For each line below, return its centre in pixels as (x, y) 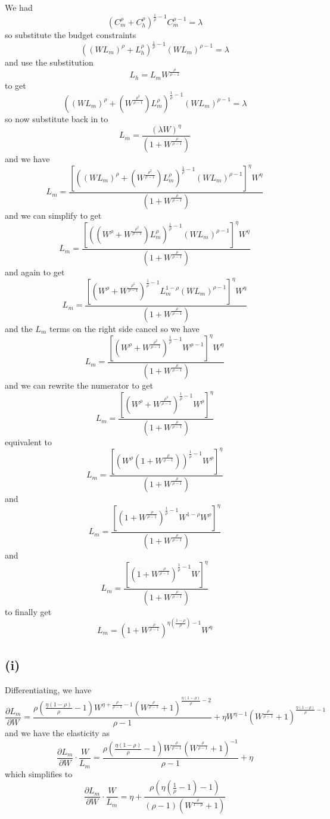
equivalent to (28, 441)
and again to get (35, 272)
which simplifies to (39, 773)
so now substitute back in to (57, 118)
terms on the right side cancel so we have (124, 328)
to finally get (28, 611)
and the (19, 328)
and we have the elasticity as (57, 732)
